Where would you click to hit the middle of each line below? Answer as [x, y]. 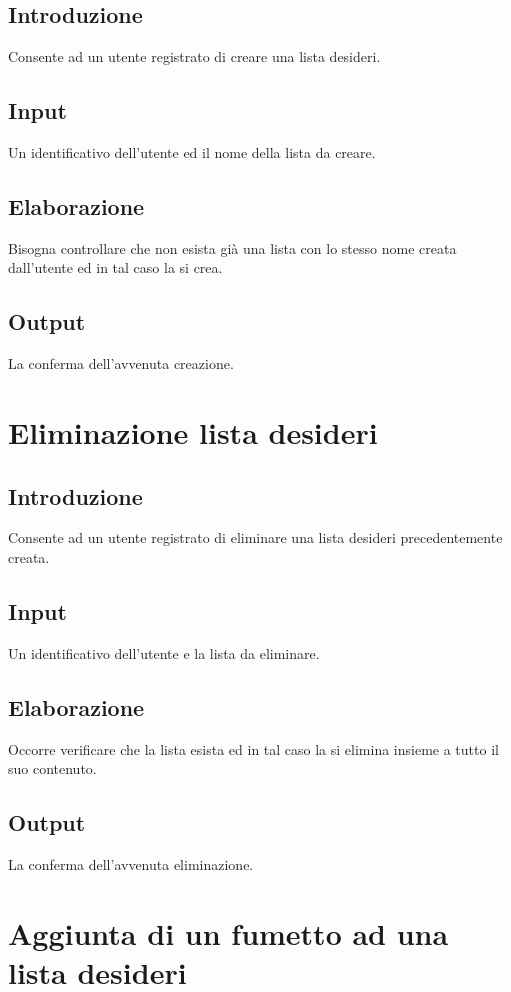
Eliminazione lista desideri [193, 431]
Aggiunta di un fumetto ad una [228, 932]
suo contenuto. [52, 768]
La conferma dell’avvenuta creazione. [121, 363]
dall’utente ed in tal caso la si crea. [115, 267]
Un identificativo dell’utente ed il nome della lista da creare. [192, 152]
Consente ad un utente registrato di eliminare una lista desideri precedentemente [255, 537]
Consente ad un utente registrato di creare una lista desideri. [194, 56]
